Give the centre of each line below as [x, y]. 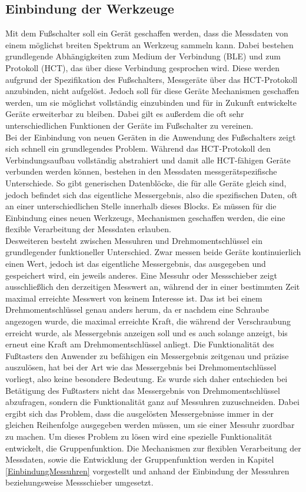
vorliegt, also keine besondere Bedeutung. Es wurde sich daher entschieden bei [147, 379]
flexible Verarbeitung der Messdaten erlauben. [88, 229]
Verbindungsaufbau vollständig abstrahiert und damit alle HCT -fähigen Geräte [148, 160]
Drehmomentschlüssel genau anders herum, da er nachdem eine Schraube [137, 309]
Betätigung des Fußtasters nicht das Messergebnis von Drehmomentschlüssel [143, 390]
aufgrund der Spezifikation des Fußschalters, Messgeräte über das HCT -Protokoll [152, 79]
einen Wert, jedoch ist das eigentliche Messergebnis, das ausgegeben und [136, 264]
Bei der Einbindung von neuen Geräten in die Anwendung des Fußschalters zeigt [151, 137]
